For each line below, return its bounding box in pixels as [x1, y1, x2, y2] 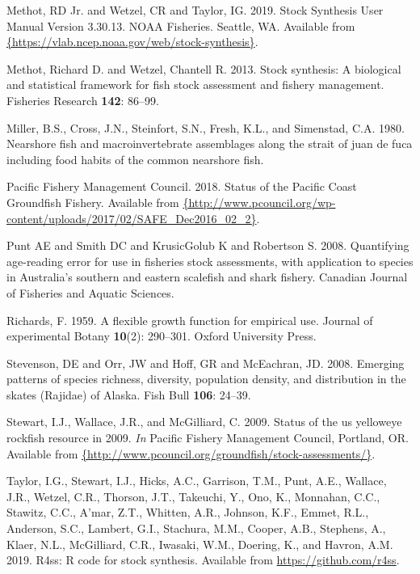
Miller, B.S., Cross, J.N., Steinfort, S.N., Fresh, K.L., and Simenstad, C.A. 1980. [6, 119, 405, 136]
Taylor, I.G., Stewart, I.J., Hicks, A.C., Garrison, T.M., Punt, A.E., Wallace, [6, 472, 387, 489]
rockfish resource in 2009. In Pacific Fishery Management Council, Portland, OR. [6, 429, 409, 446]
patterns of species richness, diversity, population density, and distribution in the [6, 370, 406, 387]
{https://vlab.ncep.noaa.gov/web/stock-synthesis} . [6, 33, 258, 50]
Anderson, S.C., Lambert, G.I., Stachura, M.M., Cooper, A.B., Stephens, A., [6, 520, 386, 537]
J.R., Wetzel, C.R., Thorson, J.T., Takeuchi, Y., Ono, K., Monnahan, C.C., [6, 487, 380, 504]
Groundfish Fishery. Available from [6, 193, 179, 210]
